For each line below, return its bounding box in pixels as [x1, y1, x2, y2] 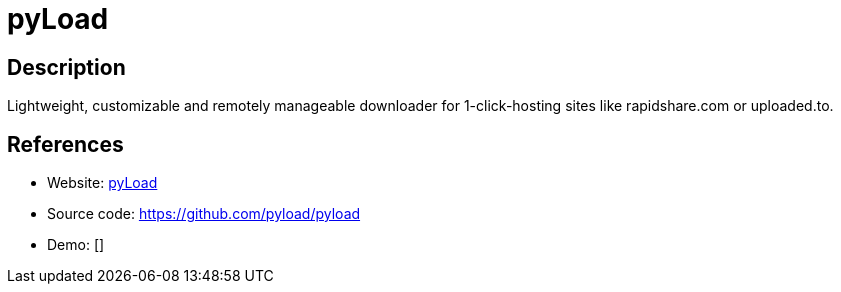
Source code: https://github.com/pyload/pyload [47, 205, 361, 223]
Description [7, 54, 126, 80]
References [7, 131, 124, 157]
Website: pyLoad [47, 174, 158, 192]
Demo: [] [47, 236, 105, 254]
